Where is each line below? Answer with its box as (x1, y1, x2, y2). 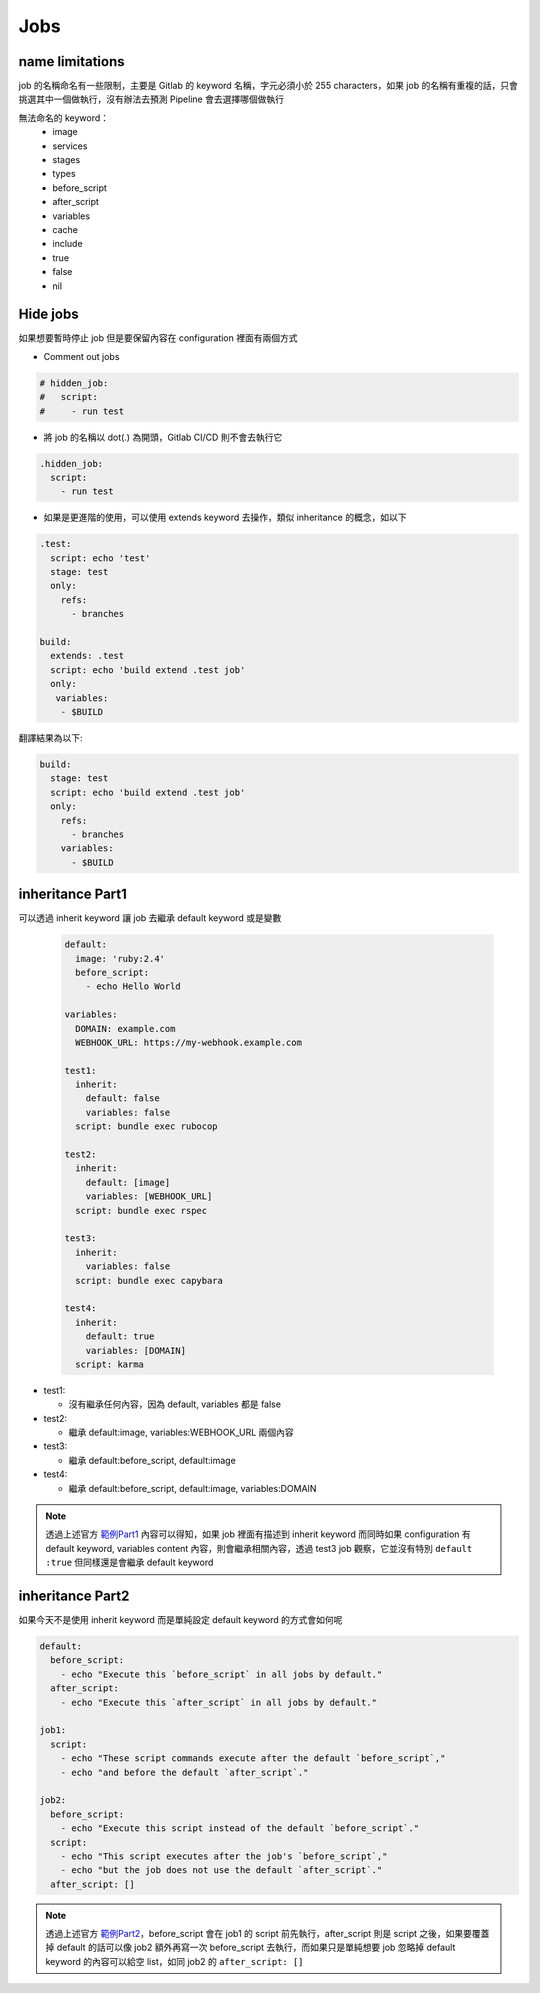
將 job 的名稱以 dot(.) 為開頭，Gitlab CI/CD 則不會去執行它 (43, 431, 283, 443)
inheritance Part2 (18, 1588, 130, 1604)
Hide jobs (18, 306, 79, 323)
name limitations (18, 53, 125, 70)
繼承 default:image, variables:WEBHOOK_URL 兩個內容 (68, 1426, 294, 1439)
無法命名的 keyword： (18, 111, 110, 124)
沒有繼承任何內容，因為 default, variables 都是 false (68, 1398, 282, 1410)
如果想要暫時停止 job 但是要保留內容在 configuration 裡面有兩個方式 (18, 332, 298, 344)
